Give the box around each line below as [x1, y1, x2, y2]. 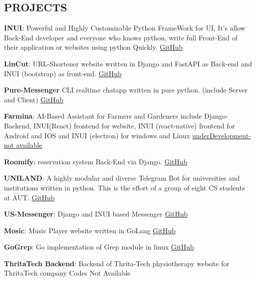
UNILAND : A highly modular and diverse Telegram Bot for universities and [4, 173, 240, 183]
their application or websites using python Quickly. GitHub [4, 42, 183, 52]
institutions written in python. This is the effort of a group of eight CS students [4, 182, 245, 192]
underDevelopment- [192, 130, 251, 140]
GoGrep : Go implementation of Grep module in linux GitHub [4, 242, 194, 252]
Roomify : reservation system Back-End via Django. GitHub [4, 156, 188, 166]
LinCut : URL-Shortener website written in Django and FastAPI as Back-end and [4, 58, 252, 68]
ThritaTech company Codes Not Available [4, 268, 130, 278]
